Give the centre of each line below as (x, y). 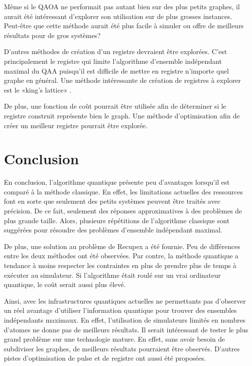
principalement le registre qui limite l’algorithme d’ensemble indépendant (113, 61)
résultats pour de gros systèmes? (52, 35)
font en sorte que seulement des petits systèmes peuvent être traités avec (112, 201)
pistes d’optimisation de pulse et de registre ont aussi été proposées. (105, 358)
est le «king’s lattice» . (38, 89)
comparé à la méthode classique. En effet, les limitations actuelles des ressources (124, 191)
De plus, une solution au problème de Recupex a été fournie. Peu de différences (122, 246)
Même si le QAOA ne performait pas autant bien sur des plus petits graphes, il (122, 6)
